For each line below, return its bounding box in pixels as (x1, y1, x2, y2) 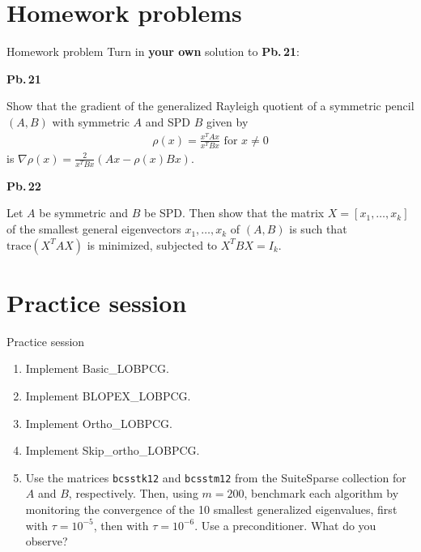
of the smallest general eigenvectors (6, 220, 181, 237)
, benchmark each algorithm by (244, 485, 399, 502)
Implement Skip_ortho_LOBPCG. (25, 442, 200, 459)
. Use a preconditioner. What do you (194, 516, 376, 533)
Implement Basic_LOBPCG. (25, 360, 169, 377)
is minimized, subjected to (87, 236, 218, 253)
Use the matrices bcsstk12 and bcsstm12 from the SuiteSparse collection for (25, 469, 406, 486)
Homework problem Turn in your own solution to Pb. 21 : (6, 43, 300, 60)
